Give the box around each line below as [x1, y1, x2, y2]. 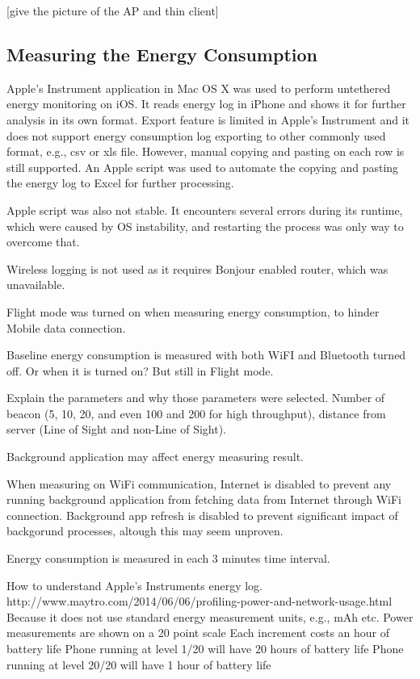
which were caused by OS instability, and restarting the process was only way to [6, 217, 404, 234]
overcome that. [6, 233, 80, 250]
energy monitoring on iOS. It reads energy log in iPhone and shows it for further [6, 95, 406, 112]
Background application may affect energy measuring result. [6, 448, 304, 465]
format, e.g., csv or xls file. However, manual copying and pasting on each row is [6, 143, 405, 160]
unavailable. [6, 276, 65, 293]
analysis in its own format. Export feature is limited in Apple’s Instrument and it [6, 111, 410, 128]
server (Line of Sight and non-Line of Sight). [6, 421, 227, 438]
